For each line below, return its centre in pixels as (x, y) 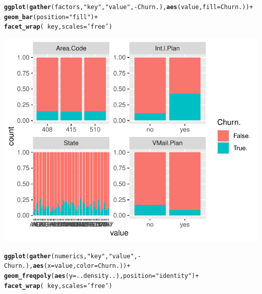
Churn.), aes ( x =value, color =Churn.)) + (67, 266)
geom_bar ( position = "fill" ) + (51, 17)
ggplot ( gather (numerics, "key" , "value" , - (73, 256)
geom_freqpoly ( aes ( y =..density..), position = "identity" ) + (102, 276)
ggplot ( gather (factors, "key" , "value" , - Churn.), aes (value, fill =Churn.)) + (129, 7)
